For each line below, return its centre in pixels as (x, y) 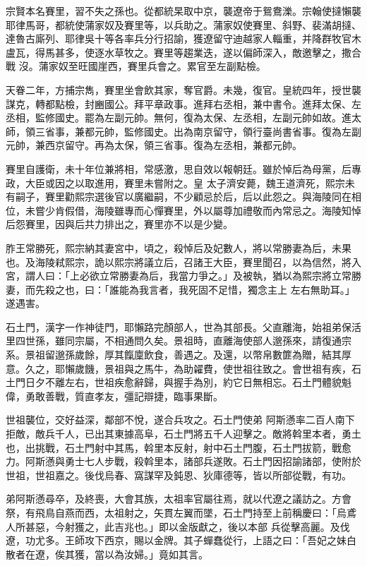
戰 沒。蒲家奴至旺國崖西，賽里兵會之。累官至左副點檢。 (136, 66)
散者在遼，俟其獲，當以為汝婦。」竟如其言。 (107, 554)
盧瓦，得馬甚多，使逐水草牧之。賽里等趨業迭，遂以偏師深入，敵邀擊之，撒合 (183, 52)
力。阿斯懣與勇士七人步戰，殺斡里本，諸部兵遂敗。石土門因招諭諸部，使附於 (183, 461)
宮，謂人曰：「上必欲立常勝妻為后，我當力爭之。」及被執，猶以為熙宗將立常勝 (183, 276)
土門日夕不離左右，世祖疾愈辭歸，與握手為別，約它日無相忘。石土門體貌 (174, 382)
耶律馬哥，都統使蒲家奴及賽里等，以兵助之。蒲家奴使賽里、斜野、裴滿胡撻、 (183, 24)
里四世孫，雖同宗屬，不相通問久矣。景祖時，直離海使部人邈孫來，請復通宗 (179, 341)
